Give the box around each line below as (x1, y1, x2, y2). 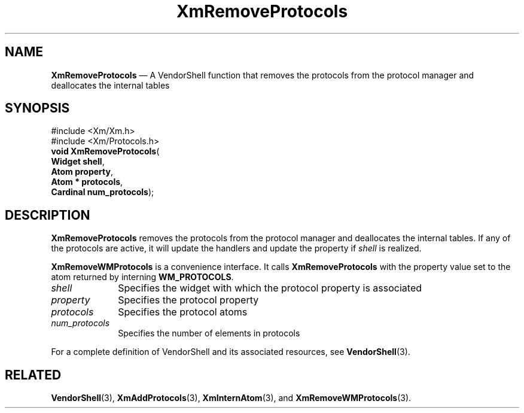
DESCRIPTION (5, 207, 90, 223)
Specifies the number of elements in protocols (118, 328, 300, 339)
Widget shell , (51, 156, 105, 167)
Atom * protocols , (51, 177, 123, 187)
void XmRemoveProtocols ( (51, 146, 160, 157)
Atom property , (51, 166, 113, 177)
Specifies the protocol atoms (118, 306, 248, 318)
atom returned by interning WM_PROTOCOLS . (51, 272, 234, 283)
